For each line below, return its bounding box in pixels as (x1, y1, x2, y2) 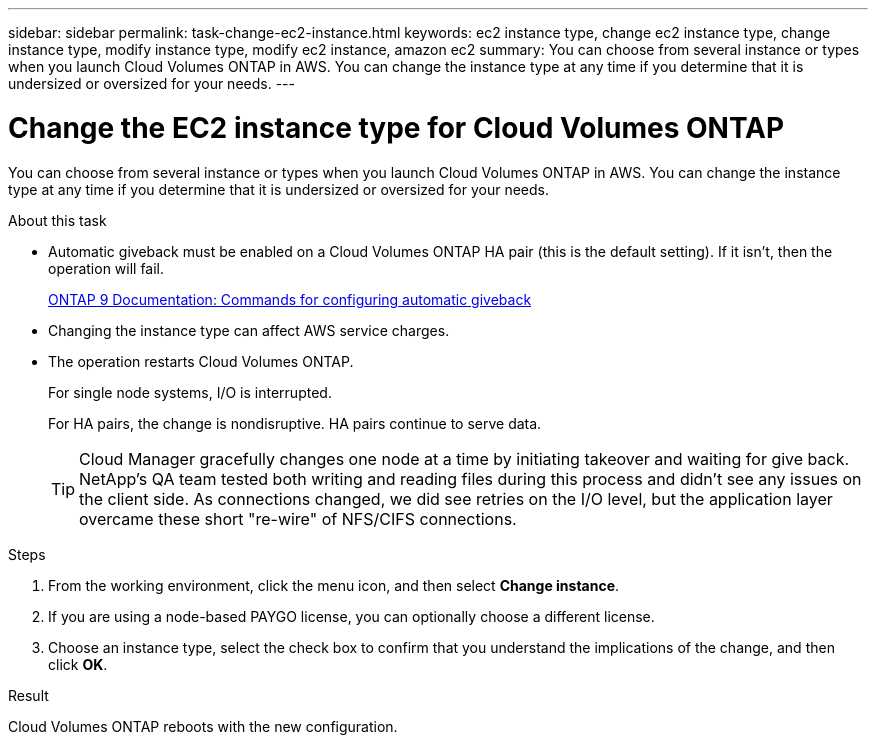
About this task (8, 211, 107, 229)
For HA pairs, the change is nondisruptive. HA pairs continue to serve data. (48, 414, 542, 432)
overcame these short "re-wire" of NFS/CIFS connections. (79, 508, 517, 529)
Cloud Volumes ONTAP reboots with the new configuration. (8, 717, 398, 735)
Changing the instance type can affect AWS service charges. (48, 321, 450, 339)
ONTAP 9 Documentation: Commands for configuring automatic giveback (48, 290, 532, 308)
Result (8, 686, 49, 704)
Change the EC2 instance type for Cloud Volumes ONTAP (8, 110, 785, 145)
